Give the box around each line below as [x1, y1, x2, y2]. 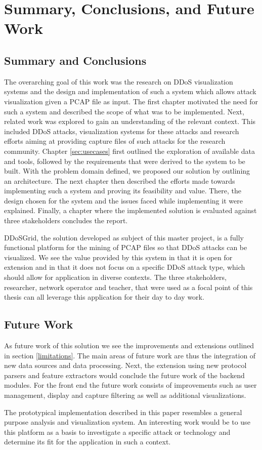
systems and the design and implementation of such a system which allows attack [4, 86, 256, 97]
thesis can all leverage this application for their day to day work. [4, 292, 204, 302]
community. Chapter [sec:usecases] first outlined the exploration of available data [4, 145, 255, 156]
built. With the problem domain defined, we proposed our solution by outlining [4, 166, 250, 176]
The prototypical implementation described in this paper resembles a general [4, 406, 242, 417]
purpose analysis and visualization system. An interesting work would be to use [4, 417, 250, 427]
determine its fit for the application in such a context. [4, 436, 171, 447]
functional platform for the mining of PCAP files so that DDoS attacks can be [4, 242, 247, 253]
